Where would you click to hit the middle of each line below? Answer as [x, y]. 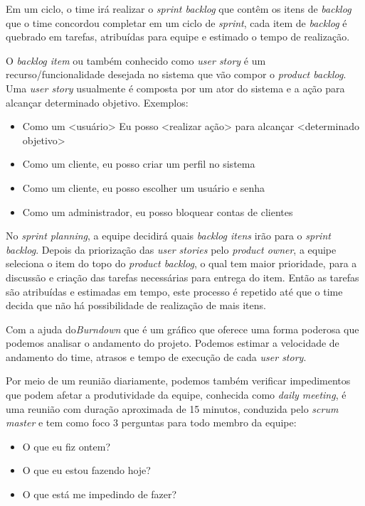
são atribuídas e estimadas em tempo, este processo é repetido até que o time [174, 291]
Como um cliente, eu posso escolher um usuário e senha [144, 187]
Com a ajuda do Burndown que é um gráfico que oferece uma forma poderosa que [182, 329]
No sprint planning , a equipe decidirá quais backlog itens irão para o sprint [168, 236]
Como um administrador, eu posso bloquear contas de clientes [158, 211]
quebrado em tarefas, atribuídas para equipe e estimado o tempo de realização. [178, 37]
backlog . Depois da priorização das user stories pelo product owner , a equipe [171, 249]
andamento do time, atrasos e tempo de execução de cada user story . [156, 356]
